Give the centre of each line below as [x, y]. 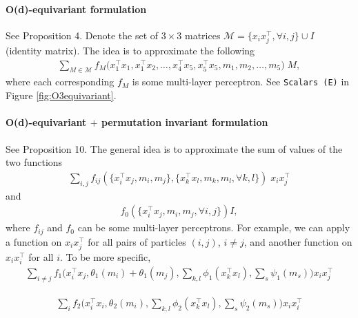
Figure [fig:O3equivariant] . [61, 95]
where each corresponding [60, 82]
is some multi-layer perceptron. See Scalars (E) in [241, 82]
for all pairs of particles [137, 241]
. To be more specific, [106, 256]
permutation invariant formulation [185, 122]
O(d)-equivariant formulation [76, 9]
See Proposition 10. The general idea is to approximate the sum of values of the [174, 148]
